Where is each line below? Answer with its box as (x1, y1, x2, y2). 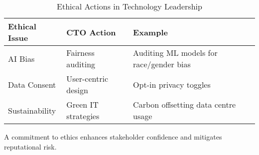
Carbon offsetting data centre (133, 99, 236, 110)
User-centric (66, 73, 108, 84)
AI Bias (8, 52, 35, 64)
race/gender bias (133, 58, 191, 70)
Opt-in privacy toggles (133, 78, 211, 90)
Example (133, 26, 168, 38)
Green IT (66, 99, 99, 110)
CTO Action (66, 26, 116, 38)
